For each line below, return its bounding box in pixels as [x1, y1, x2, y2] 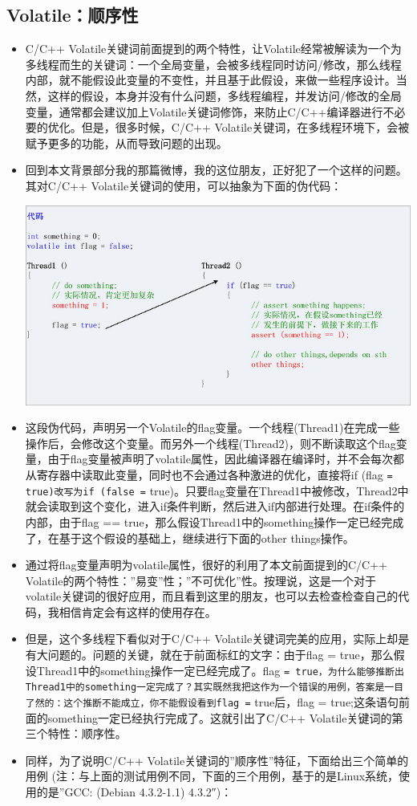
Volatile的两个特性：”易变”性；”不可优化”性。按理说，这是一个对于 [25, 572, 376, 588]
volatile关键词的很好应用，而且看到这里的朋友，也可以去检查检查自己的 [25, 588, 399, 604]
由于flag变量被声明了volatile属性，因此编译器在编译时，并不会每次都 [47, 450, 404, 467]
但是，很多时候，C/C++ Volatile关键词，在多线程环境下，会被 [81, 119, 410, 136]
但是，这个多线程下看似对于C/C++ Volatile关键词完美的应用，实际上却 [25, 630, 399, 647]
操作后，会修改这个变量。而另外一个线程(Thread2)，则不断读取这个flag [25, 434, 396, 451]
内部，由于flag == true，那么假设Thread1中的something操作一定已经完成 [25, 513, 404, 530]
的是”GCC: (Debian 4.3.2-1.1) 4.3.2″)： [36, 784, 233, 800]
